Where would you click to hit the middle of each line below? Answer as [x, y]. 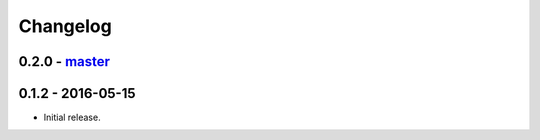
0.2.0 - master [64, 61]
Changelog [65, 26]
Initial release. [72, 117]
